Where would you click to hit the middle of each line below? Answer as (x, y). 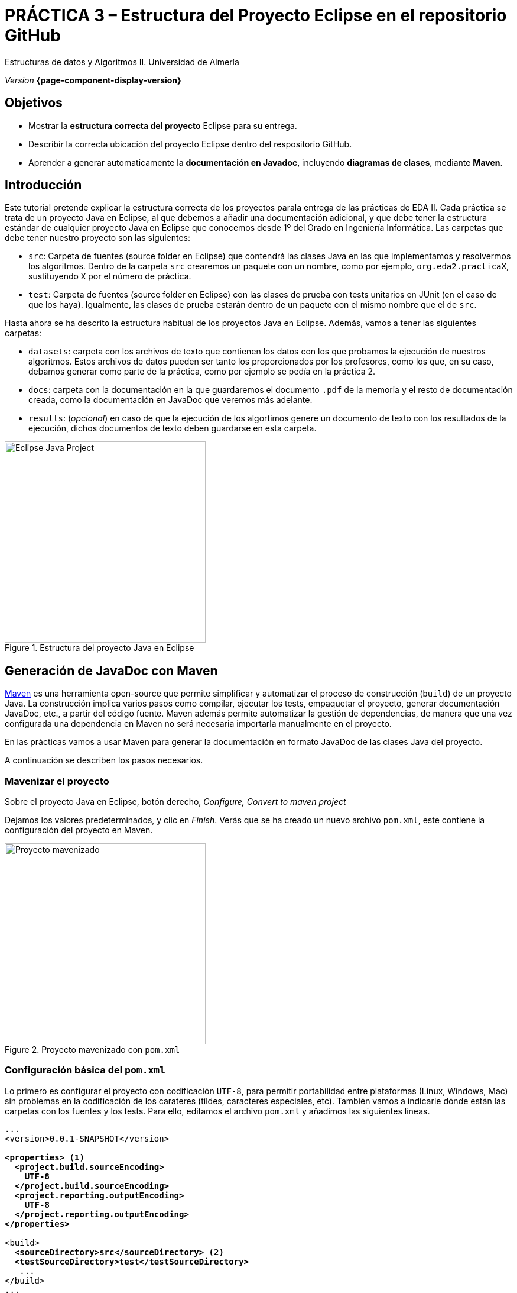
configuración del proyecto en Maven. (79, 830)
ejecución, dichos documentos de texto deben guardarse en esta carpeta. (173, 428)
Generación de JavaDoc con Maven (111, 670)
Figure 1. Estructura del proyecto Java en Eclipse (100, 648)
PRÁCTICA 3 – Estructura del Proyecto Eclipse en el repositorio (256, 15)
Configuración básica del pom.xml (85, 1070)
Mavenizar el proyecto (57, 781)
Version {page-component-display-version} (93, 80)
